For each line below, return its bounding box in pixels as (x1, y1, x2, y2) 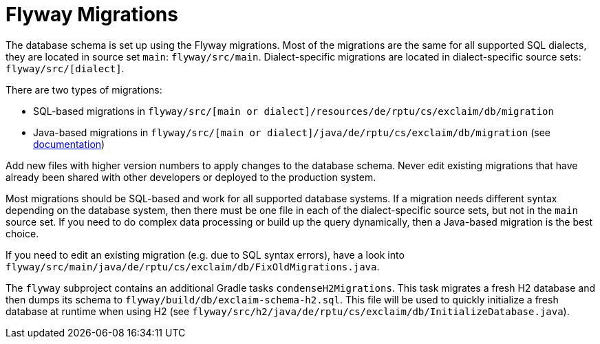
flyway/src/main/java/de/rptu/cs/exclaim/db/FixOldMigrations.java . (6, 260, 380, 272)
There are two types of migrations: (6, 83, 162, 96)
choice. (6, 227, 39, 239)
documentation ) (33, 138, 105, 150)
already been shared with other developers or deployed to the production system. (6, 171, 376, 183)
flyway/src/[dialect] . (6, 62, 125, 74)
